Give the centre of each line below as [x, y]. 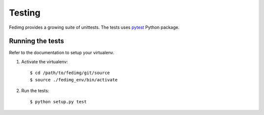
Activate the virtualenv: [44, 61]
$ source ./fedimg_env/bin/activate [74, 80]
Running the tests [37, 41]
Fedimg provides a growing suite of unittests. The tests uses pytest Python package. [94, 27]
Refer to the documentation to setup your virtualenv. [62, 53]
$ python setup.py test [58, 102]
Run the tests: [35, 91]
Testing [25, 13]
